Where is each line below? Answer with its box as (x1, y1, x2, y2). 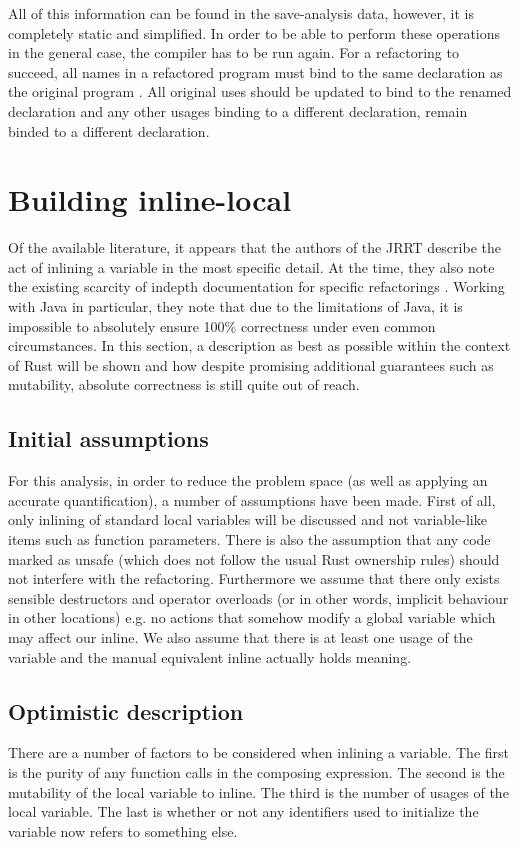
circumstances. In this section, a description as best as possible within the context (8, 335, 511, 356)
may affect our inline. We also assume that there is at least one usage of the (8, 626, 473, 647)
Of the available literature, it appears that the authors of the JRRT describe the (8, 237, 501, 258)
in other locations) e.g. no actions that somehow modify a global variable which (8, 607, 496, 628)
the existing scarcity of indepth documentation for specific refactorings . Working (8, 276, 505, 297)
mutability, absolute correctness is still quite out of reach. (8, 374, 360, 395)
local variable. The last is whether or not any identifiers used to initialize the (8, 801, 479, 822)
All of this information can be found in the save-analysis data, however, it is (8, 3, 474, 23)
